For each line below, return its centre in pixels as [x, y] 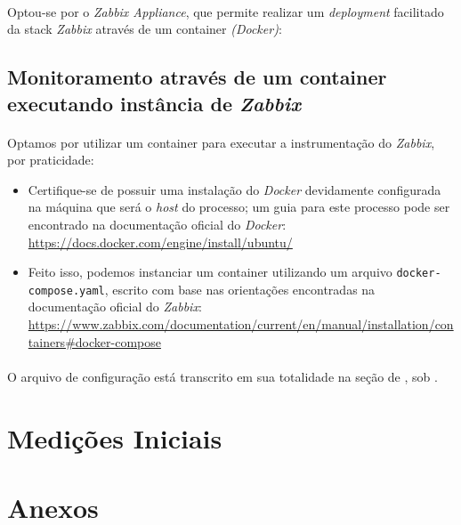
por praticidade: [51, 160]
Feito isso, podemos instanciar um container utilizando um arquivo [210, 272]
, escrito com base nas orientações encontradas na [240, 289]
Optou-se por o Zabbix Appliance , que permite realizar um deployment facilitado [226, 11]
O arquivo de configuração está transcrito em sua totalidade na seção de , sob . [222, 376]
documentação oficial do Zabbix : [115, 307]
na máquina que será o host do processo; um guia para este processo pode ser [239, 207]
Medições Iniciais [115, 437]
